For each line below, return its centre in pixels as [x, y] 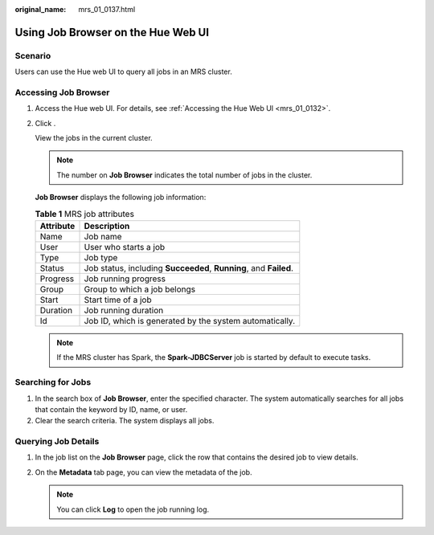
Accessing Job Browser [62, 92]
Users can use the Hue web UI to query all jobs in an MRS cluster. [123, 71]
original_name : [41, 9]
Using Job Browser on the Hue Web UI [112, 32]
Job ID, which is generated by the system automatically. [190, 321]
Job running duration [124, 311]
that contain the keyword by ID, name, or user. [111, 409]
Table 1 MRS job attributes [84, 214]
